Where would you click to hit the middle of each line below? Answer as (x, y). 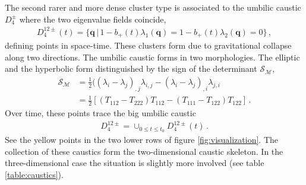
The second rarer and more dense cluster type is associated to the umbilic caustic (153, 7)
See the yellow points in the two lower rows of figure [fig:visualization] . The (142, 140)
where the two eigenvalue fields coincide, (93, 19)
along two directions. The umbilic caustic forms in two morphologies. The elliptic (152, 57)
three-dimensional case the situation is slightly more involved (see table (135, 163)
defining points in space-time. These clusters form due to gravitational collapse (148, 45)
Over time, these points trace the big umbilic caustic (100, 113)
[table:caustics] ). (34, 174)
